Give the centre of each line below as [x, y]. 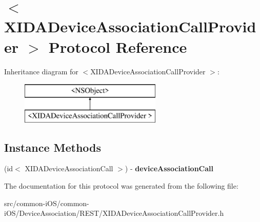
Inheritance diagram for [41, 71]
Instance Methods [53, 147]
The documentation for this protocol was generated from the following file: [121, 186]
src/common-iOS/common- [47, 203]
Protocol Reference [118, 46]
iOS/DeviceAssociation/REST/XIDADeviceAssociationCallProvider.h [114, 213]
